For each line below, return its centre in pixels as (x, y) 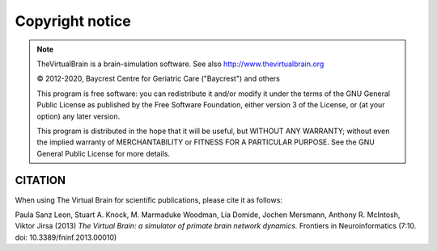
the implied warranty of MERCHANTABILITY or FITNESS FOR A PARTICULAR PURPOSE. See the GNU (206, 142)
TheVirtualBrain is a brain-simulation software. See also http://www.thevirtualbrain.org (180, 64)
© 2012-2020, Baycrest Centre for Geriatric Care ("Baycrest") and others (159, 79)
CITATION (40, 180)
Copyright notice (73, 21)
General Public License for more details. (103, 153)
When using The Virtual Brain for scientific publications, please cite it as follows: (149, 200)
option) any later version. (78, 116)
